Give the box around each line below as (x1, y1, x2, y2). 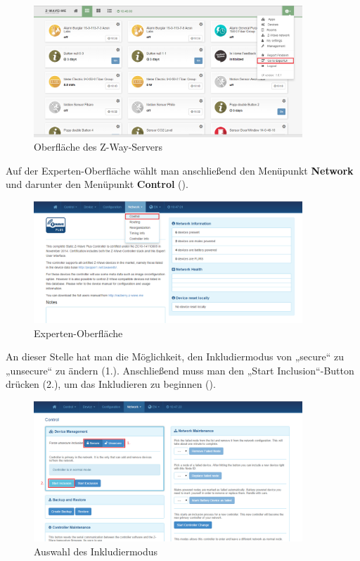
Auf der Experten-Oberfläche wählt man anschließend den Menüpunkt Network (6, 163, 354, 177)
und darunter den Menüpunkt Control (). (6, 177, 188, 191)
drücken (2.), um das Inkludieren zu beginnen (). (6, 377, 216, 391)
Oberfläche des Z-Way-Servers (34, 139, 163, 154)
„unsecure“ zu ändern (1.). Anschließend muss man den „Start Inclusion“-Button (6, 363, 354, 377)
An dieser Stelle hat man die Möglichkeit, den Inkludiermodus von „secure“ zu (6, 349, 345, 364)
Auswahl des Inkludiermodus (34, 543, 158, 558)
